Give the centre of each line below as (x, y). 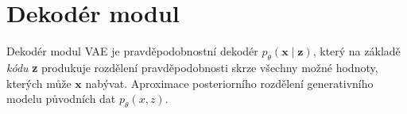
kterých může (39, 83)
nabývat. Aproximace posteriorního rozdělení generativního (229, 83)
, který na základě (357, 51)
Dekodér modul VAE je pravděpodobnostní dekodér (132, 51)
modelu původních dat (61, 99)
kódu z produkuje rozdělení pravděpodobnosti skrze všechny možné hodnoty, (192, 67)
